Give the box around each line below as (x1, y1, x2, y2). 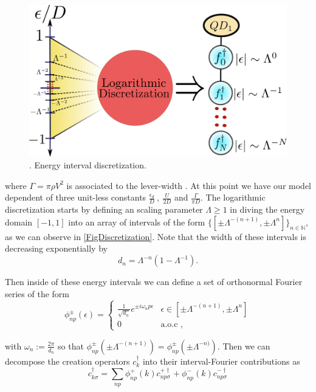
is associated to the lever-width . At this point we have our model (66, 179, 311, 191)
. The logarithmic (201, 191, 266, 204)
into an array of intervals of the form (68, 215, 205, 228)
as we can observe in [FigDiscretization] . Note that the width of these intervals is (5, 230, 306, 242)
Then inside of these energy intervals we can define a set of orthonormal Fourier (5, 275, 303, 288)
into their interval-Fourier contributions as (142, 354, 300, 367)
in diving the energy (230, 203, 305, 216)
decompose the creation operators (5, 354, 130, 367)
